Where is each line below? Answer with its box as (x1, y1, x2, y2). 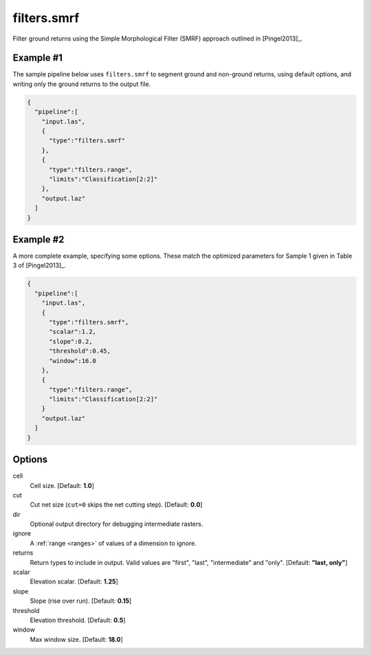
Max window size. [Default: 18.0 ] (30, 635, 124, 643)
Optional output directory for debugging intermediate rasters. (30, 520, 203, 529)
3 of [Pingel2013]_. (12, 261, 67, 269)
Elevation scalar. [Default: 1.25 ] (30, 577, 118, 586)
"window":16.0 (49, 357, 96, 364)
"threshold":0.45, (49, 347, 111, 355)
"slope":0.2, (49, 337, 93, 345)
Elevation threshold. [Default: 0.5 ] (30, 616, 126, 624)
